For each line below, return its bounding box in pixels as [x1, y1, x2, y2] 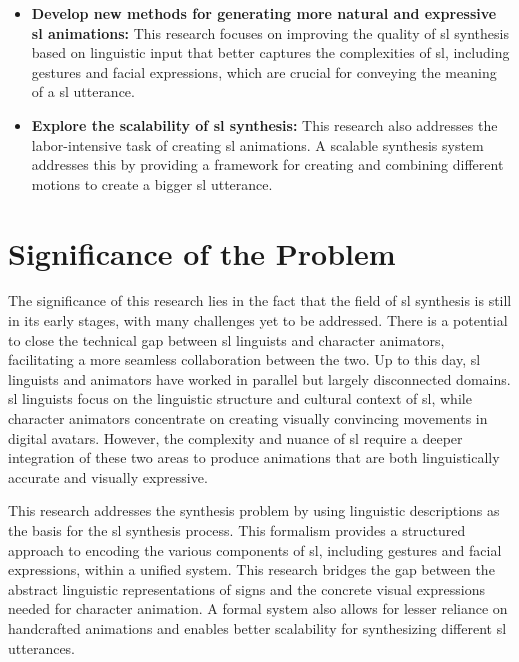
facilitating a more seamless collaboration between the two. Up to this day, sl [8, 349, 481, 370]
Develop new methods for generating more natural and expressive [31, 3, 497, 23]
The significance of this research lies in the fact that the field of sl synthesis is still [8, 290, 512, 311]
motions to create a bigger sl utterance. [31, 173, 273, 194]
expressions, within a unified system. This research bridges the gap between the [8, 559, 495, 580]
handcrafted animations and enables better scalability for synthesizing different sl [8, 617, 507, 638]
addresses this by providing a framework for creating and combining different [31, 154, 504, 175]
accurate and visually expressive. [8, 466, 208, 487]
